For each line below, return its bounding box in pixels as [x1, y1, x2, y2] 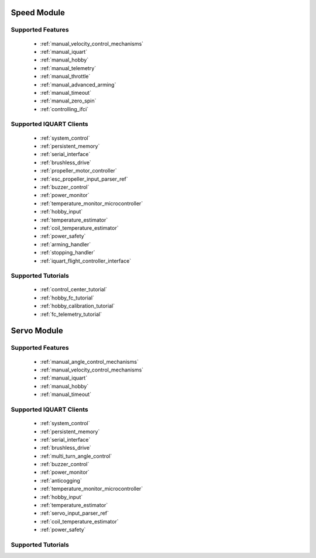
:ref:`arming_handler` [40, 240, 91, 248]
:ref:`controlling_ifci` [40, 105, 89, 112]
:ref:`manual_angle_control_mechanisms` [40, 358, 139, 365]
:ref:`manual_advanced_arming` [40, 81, 116, 88]
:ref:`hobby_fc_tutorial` [40, 294, 95, 301]
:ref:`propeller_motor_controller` [40, 167, 117, 174]
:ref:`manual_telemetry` [40, 64, 97, 71]
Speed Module [11, 8, 66, 18]
